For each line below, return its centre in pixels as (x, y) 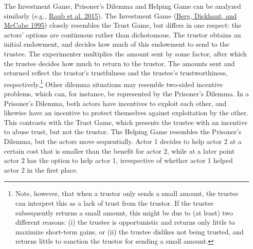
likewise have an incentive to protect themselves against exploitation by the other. (126, 113)
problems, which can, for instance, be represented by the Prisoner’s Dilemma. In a (126, 93)
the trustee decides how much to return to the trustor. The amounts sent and (119, 63)
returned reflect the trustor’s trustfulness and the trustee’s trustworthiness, (116, 73)
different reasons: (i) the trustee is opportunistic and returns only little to (125, 222)
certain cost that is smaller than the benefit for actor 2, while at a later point (119, 151)
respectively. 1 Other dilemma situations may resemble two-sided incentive (114, 83)
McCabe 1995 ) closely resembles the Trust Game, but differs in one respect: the (123, 25)
